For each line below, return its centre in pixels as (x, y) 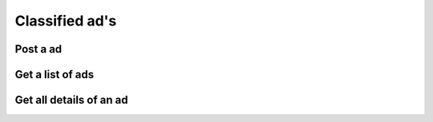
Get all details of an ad (71, 100)
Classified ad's (66, 21)
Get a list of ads (55, 75)
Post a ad (38, 49)
